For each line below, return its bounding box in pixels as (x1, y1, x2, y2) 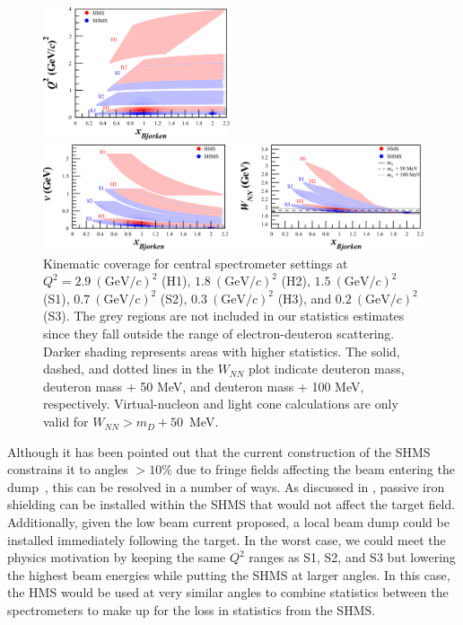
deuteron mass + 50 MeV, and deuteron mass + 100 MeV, (43, 376, 364, 395)
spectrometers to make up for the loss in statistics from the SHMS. (7, 600, 376, 619)
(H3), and (277, 288, 332, 307)
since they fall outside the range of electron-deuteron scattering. (43, 324, 395, 343)
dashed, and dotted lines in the (43, 359, 214, 378)
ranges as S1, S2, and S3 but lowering (249, 548, 456, 567)
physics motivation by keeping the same (7, 548, 226, 567)
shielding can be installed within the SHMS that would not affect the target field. (7, 495, 456, 514)
